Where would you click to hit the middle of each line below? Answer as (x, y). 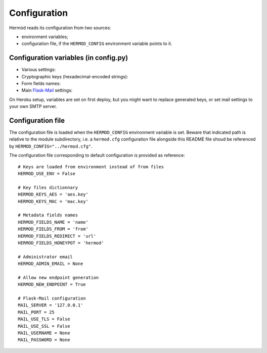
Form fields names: (41, 84)
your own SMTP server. (33, 106)
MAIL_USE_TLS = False (44, 319)
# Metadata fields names (48, 215)
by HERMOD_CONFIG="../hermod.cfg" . (51, 146)
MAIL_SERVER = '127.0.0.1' (51, 305)
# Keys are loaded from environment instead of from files (91, 167)
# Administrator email (45, 257)
